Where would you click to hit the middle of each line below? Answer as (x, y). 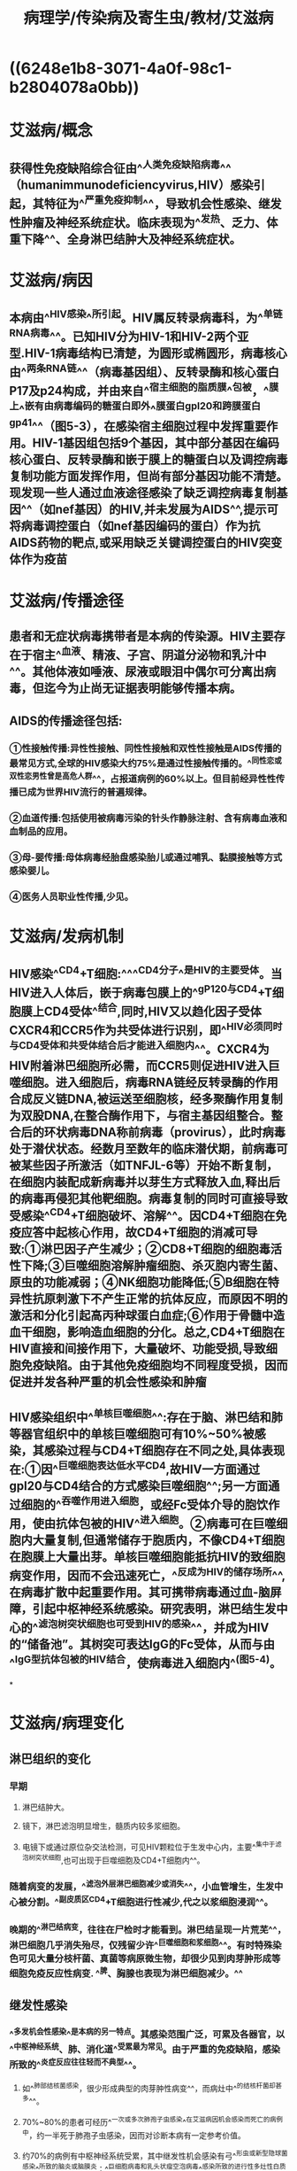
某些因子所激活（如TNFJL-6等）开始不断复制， (149, 1166)
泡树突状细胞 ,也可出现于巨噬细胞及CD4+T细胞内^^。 (113, 1859)
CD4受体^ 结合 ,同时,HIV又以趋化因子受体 (153, 1011)
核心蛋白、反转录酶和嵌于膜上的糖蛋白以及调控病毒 (148, 460)
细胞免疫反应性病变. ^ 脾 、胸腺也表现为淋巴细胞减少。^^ (126, 1973)
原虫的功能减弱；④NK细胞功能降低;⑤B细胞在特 (145, 1282)
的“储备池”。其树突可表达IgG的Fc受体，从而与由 (142, 1644)
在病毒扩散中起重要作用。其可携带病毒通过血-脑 (140, 1592)
